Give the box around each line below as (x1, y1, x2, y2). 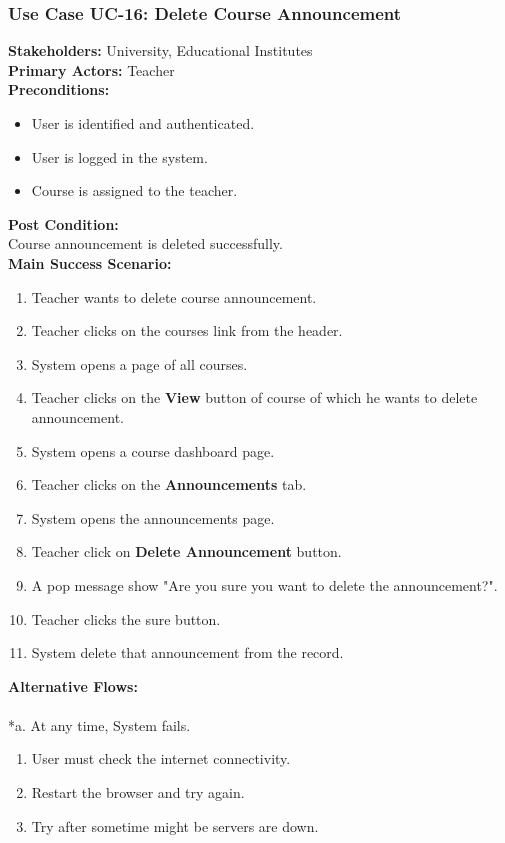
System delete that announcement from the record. (31, 642, 344, 663)
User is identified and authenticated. (31, 113, 255, 133)
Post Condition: (8, 213, 119, 234)
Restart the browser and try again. (31, 782, 245, 803)
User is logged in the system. (31, 146, 208, 167)
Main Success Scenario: (8, 252, 172, 273)
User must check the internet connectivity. (31, 748, 291, 769)
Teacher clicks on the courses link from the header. (31, 320, 343, 341)
